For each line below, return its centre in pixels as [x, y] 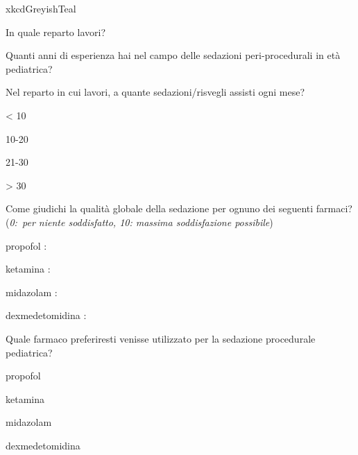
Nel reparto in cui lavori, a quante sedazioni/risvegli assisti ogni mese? [155, 92]
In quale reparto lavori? [56, 32]
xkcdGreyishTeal [41, 8]
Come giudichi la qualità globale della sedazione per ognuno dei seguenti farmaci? [179, 208]
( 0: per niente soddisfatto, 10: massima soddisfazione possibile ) [139, 222]
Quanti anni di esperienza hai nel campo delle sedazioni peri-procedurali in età [173, 55]
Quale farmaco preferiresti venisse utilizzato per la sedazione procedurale [161, 338]
